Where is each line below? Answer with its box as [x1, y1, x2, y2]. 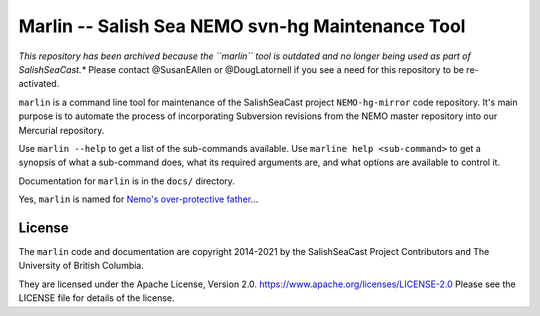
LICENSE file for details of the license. [18, 292, 175, 304]
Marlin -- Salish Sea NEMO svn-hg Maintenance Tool [18, 15, 466, 37]
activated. [18, 78, 60, 90]
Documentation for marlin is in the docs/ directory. [18, 175, 235, 187]
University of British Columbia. [18, 260, 145, 272]
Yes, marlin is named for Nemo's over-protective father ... [18, 193, 259, 205]
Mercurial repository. [18, 124, 105, 136]
